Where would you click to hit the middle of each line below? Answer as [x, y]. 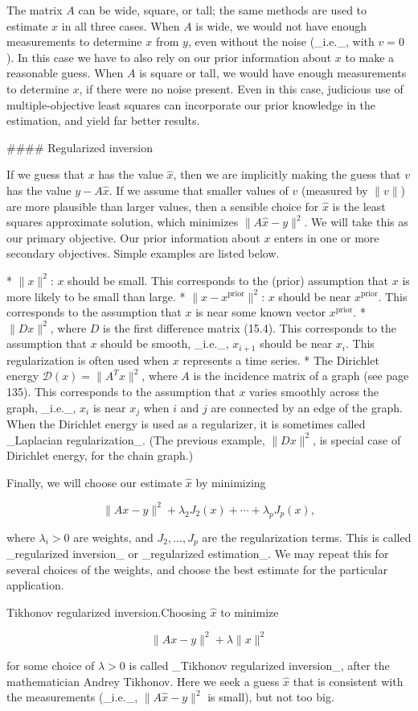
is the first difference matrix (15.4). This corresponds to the [250, 327]
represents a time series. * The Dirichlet [281, 360]
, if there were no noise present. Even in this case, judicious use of [241, 88]
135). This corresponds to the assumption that [121, 391]
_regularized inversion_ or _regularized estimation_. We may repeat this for [198, 554]
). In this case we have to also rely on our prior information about [169, 57]
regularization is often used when [88, 360]
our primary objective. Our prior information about [133, 237]
